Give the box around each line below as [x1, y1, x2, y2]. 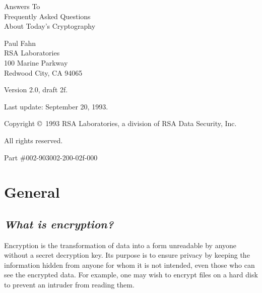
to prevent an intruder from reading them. [4, 279, 135, 290]
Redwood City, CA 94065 [4, 67, 83, 78]
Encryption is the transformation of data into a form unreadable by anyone [4, 240, 237, 250]
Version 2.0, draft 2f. [4, 84, 68, 95]
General [4, 182, 60, 202]
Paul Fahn [4, 37, 36, 48]
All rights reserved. [4, 135, 63, 145]
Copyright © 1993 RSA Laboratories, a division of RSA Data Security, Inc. [4, 118, 237, 129]
